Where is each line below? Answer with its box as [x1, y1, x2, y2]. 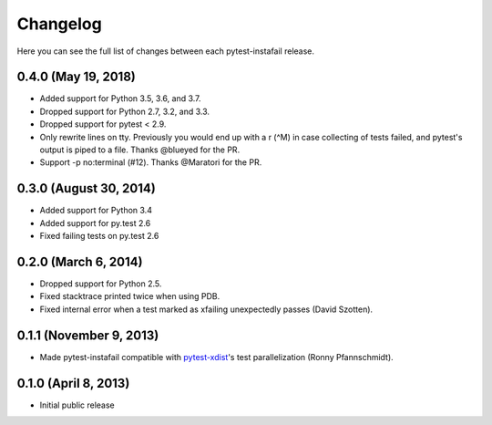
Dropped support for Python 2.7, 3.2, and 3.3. [39, 106, 210, 117]
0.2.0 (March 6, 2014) [16, 254, 143, 269]
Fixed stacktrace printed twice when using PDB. [39, 291, 220, 302]
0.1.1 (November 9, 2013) [16, 327, 159, 343]
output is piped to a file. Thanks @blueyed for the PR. [39, 144, 241, 155]
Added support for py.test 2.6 [39, 217, 151, 228]
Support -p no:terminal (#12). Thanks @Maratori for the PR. [39, 157, 262, 168]
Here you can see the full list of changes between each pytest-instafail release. [16, 46, 314, 57]
